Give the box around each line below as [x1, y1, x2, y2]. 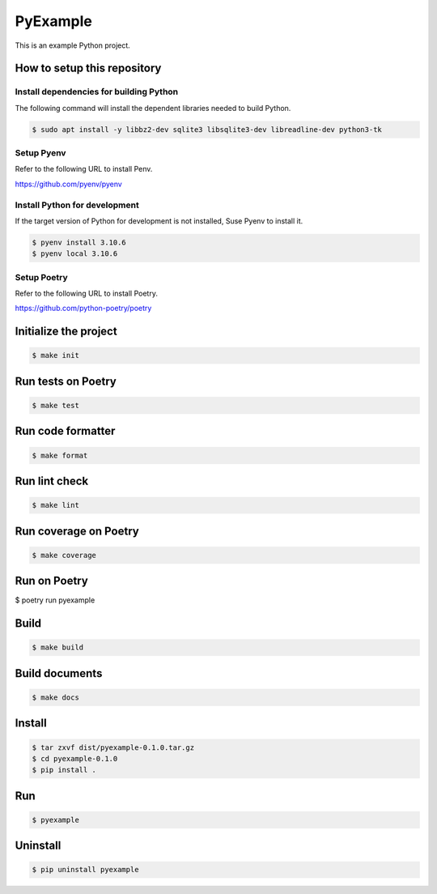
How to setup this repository [15, 62, 162, 75]
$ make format [32, 450, 88, 460]
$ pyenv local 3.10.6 [32, 249, 118, 258]
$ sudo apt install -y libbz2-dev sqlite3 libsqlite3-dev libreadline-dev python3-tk [32, 125, 382, 134]
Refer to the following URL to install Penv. [15, 164, 153, 174]
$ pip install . [32, 765, 97, 775]
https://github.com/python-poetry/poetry [15, 304, 152, 313]
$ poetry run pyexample [15, 595, 95, 605]
